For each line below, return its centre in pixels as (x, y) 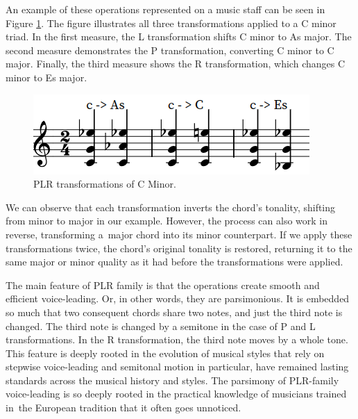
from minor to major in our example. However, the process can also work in (167, 221)
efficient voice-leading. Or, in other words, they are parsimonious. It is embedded (178, 298)
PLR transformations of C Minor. (105, 184)
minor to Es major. (46, 77)
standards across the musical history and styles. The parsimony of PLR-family (172, 380)
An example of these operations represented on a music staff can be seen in (165, 9)
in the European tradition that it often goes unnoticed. (123, 408)
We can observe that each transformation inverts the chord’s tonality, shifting (171, 207)
